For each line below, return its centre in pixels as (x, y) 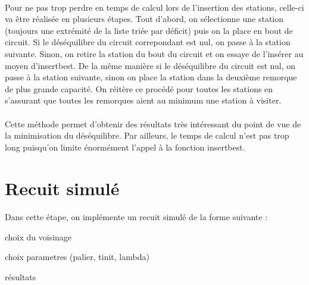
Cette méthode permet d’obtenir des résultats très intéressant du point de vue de (153, 123)
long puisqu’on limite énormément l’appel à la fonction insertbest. (125, 147)
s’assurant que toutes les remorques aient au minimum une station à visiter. (143, 100)
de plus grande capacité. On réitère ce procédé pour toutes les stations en (139, 88)
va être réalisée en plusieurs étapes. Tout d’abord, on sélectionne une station (144, 19)
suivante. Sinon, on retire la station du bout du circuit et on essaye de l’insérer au (154, 53)
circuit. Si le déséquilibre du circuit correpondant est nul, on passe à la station (148, 42)
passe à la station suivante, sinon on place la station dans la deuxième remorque (151, 77)
